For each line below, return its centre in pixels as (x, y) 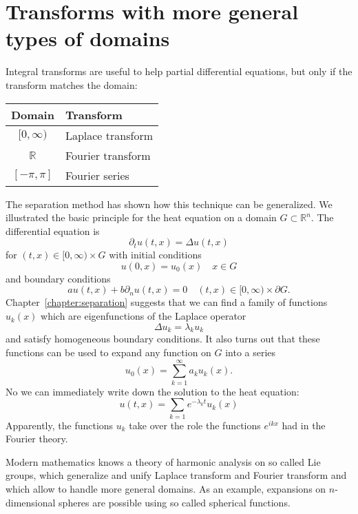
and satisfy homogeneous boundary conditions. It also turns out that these (163, 339)
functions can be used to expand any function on (108, 352)
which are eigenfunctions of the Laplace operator (144, 316)
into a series (251, 352)
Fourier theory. (37, 439)
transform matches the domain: (72, 84)
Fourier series (97, 175)
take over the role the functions (195, 425)
